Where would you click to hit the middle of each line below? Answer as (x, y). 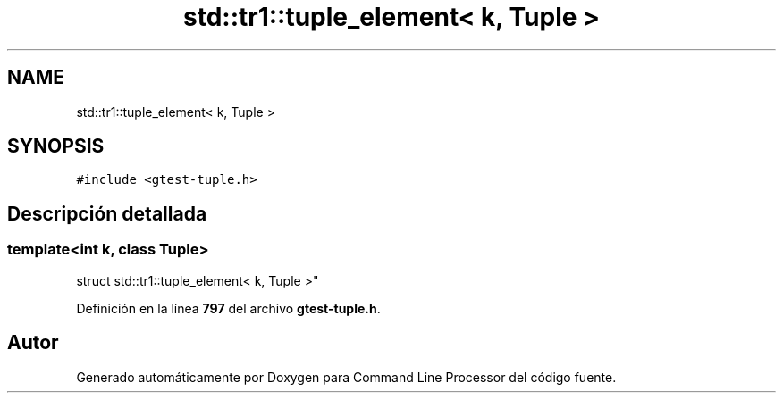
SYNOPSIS (56, 146)
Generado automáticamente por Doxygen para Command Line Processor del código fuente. (346, 377)
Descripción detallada (107, 213)
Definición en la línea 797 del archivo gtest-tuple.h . (228, 308)
